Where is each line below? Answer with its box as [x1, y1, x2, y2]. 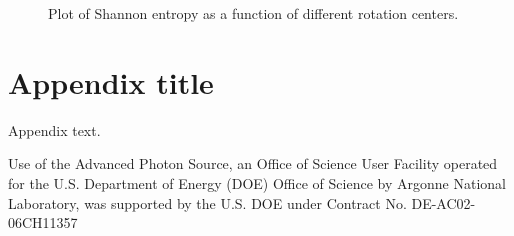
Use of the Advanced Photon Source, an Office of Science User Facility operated [8, 153, 498, 174]
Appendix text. [8, 119, 101, 140]
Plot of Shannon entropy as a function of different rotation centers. [48, 3, 459, 23]
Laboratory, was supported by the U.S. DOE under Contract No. [8, 192, 407, 213]
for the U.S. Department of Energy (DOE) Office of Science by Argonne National [8, 172, 506, 193]
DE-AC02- [411, 192, 476, 213]
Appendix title [8, 61, 214, 102]
